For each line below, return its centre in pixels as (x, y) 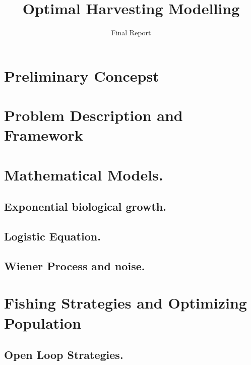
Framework (44, 135)
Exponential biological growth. (85, 206)
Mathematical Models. (84, 174)
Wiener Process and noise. (75, 265)
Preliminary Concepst (82, 75)
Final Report (131, 33)
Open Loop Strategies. (64, 355)
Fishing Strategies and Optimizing (126, 303)
